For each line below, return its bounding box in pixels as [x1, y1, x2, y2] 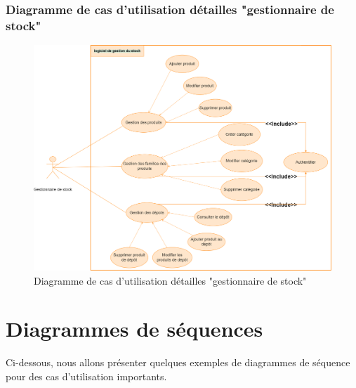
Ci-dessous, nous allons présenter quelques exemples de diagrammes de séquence [6, 355, 350, 370]
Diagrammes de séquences [6, 314, 263, 343]
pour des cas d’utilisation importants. [6, 368, 167, 383]
